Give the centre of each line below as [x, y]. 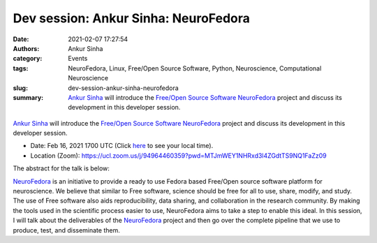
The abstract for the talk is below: [61, 168]
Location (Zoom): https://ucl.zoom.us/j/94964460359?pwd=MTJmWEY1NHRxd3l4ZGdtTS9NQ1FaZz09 [179, 155]
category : [28, 59]
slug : [20, 88]
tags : [21, 68]
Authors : [26, 48]
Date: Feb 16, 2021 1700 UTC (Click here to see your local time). [122, 146]
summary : [28, 97]
